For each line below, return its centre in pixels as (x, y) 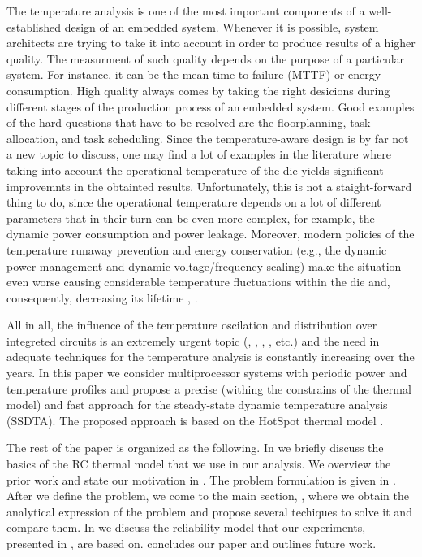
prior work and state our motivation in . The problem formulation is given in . (201, 479)
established (34, 26)
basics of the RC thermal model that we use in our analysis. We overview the (199, 464)
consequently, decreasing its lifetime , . (102, 297)
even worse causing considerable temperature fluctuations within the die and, (198, 282)
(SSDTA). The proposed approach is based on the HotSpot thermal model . (195, 420)
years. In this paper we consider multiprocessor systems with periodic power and (207, 373)
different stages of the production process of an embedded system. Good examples (211, 106)
